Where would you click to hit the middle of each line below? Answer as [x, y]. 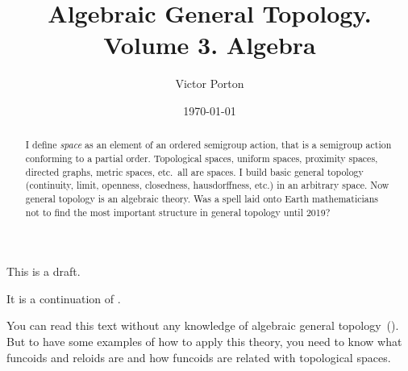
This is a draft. [44, 271]
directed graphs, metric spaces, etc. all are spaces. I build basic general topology [194, 171]
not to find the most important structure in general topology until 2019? [178, 212]
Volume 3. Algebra [210, 45]
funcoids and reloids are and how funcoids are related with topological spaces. [199, 357]
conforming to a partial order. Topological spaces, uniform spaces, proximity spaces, [202, 158]
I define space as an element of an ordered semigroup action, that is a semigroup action [208, 145]
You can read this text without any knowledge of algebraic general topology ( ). [203, 325]
